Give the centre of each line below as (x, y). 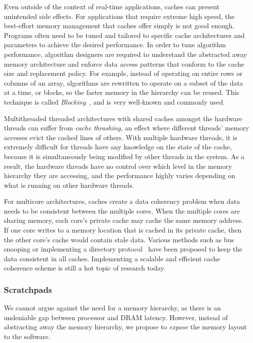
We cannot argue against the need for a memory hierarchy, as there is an (113, 308)
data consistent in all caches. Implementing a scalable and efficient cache (112, 258)
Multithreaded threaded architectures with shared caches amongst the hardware (123, 118)
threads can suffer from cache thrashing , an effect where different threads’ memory (126, 128)
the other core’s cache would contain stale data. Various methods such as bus (119, 239)
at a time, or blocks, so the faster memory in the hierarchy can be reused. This (122, 92)
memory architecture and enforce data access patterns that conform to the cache (124, 63)
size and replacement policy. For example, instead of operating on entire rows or (123, 73)
